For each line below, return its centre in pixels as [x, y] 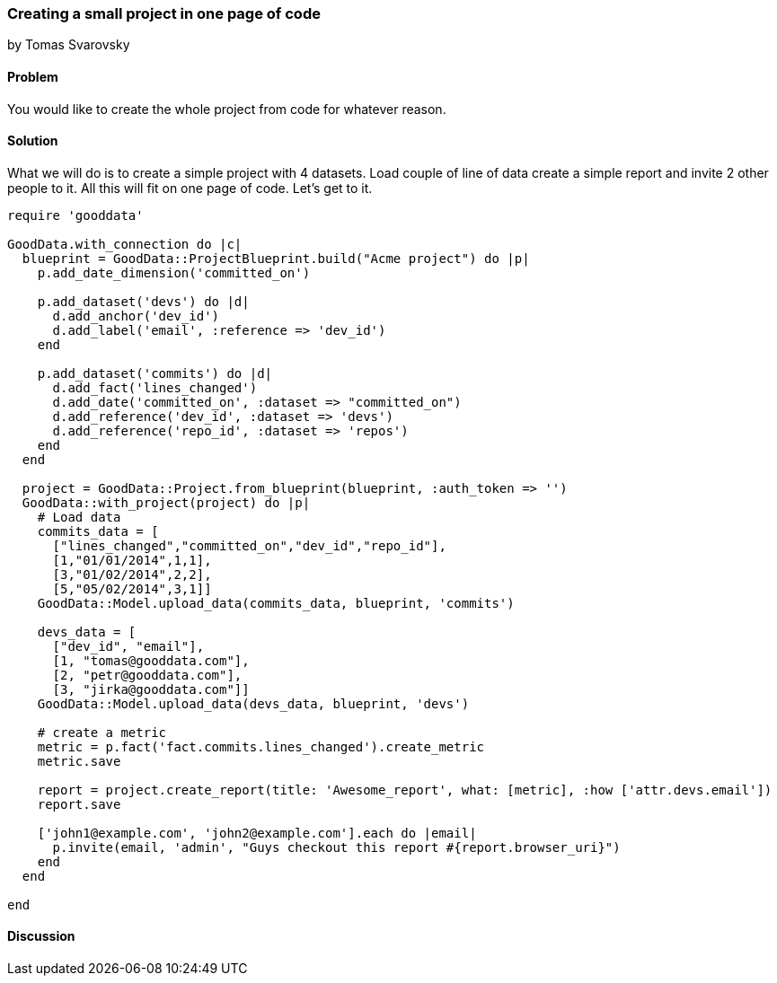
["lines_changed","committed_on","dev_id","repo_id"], [249, 545]
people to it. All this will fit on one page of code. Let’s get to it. [190, 188]
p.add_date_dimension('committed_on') [174, 272]
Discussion [41, 936]
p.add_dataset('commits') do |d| [155, 373]
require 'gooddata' [75, 215]
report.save [79, 804]
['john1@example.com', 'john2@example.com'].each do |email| [257, 833]
